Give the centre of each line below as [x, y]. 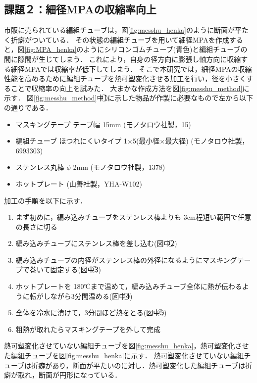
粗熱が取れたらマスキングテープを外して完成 [88, 329]
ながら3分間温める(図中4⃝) [91, 296]
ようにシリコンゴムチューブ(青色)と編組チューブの [165, 49]
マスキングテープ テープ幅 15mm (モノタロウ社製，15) [103, 124]
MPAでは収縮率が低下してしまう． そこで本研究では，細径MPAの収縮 [138, 69]
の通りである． [28, 107]
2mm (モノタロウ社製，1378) [119, 167]
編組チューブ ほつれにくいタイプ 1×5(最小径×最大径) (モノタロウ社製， [132, 141]
